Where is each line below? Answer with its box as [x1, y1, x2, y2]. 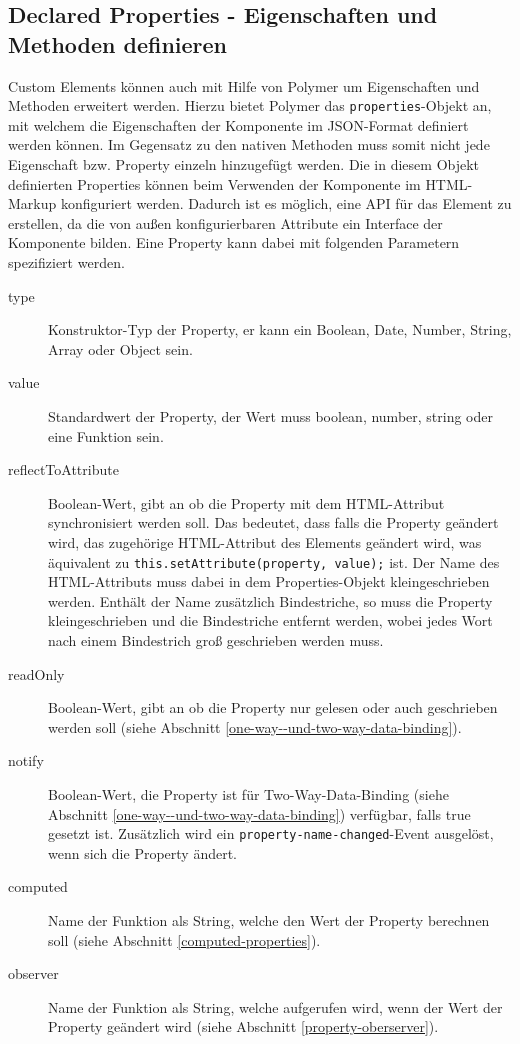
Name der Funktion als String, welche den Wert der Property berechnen [48, 909, 490, 930]
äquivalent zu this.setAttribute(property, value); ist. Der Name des [48, 551, 500, 572]
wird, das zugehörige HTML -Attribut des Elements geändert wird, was [48, 531, 482, 552]
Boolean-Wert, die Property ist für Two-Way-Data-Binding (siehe [48, 783, 449, 804]
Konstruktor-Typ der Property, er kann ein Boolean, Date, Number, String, [48, 319, 512, 340]
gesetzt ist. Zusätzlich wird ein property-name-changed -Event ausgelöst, [48, 823, 494, 844]
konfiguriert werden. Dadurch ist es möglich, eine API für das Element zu [60, 193, 512, 214]
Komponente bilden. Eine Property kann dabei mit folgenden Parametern [8, 232, 460, 253]
